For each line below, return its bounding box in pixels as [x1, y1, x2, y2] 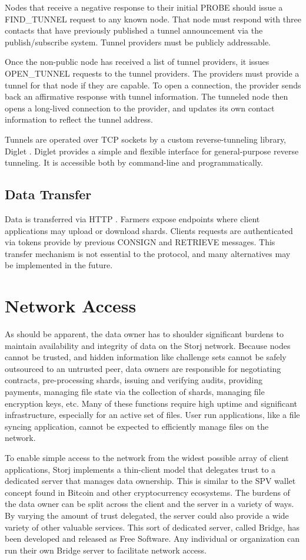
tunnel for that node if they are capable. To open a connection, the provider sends [5, 78, 301, 91]
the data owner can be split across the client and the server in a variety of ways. [5, 498, 294, 510]
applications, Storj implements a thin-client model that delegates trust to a [5, 463, 276, 475]
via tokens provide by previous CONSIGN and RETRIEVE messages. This [5, 236, 275, 248]
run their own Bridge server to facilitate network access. [5, 543, 207, 556]
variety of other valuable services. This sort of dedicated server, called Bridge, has [5, 521, 300, 533]
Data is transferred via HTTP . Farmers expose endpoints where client [5, 212, 260, 225]
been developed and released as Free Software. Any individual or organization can [5, 532, 300, 545]
